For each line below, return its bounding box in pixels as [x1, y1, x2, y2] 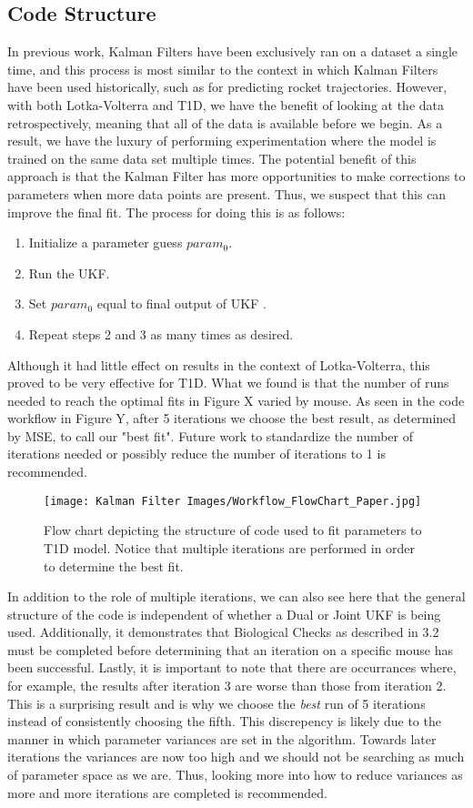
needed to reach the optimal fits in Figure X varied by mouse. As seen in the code [7, 390, 465, 409]
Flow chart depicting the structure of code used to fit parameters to [44, 520, 422, 540]
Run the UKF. [28, 263, 110, 282]
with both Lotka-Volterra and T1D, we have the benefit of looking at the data [7, 95, 444, 114]
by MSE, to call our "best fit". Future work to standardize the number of [7, 426, 414, 445]
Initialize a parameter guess [28, 233, 183, 252]
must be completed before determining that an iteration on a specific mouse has [7, 640, 454, 659]
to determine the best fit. [44, 556, 184, 575]
